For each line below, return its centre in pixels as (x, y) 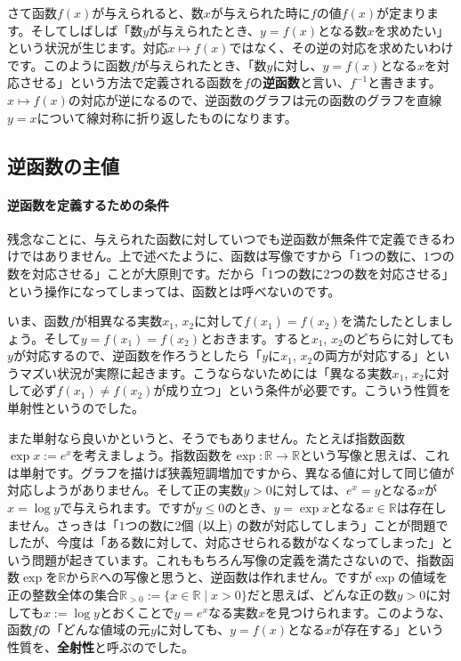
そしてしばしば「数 (87, 30)
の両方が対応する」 (369, 355)
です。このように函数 (69, 64)
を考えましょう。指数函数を (152, 455)
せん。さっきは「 (69, 524)
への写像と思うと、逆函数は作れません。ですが (236, 577)
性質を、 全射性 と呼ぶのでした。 (101, 646)
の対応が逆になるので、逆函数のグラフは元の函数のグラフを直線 (255, 99)
